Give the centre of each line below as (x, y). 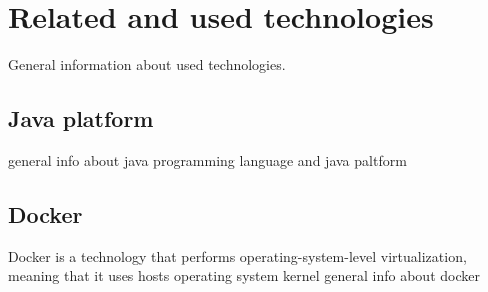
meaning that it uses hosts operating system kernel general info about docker (244, 275)
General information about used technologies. (147, 64)
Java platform (81, 118)
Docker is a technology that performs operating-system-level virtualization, (237, 255)
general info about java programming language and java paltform (207, 159)
